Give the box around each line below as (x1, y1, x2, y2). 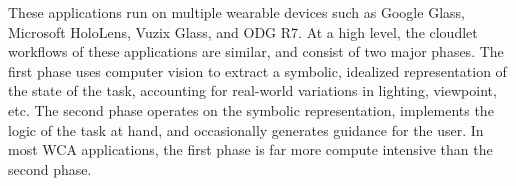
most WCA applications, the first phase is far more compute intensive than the (8, 139, 493, 160)
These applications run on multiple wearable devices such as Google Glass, (8, 2, 465, 22)
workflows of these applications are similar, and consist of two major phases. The (8, 41, 504, 62)
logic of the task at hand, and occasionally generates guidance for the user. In (8, 119, 484, 140)
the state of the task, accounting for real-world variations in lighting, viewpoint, (8, 80, 497, 101)
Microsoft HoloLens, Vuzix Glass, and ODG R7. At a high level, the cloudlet (8, 21, 478, 42)
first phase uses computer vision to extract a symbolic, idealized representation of (8, 60, 507, 81)
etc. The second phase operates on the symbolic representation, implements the (8, 99, 494, 120)
